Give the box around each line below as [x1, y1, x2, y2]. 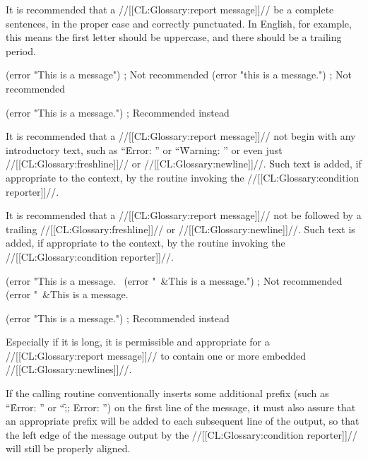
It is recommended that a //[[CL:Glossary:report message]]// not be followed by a [6, 208, 362, 223]
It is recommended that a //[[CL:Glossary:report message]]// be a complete [6, 2, 334, 16]
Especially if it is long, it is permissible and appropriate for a [6, 334, 270, 349]
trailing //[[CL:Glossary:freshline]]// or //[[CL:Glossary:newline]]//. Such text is [6, 221, 355, 236]
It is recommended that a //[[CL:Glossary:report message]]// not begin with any [6, 129, 356, 143]
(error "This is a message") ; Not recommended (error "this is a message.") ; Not [6, 67, 352, 82]
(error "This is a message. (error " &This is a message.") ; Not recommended [6, 273, 343, 288]
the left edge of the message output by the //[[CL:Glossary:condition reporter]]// [6, 427, 357, 442]
